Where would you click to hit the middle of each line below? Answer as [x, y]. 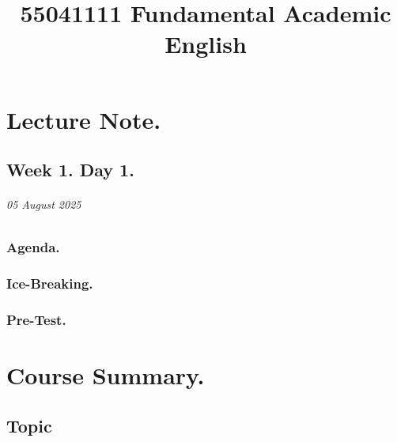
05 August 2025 [44, 204]
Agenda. [33, 247]
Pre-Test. [36, 320]
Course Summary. [106, 375]
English [206, 44]
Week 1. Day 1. [70, 170]
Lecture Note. [84, 119]
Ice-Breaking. [50, 283]
